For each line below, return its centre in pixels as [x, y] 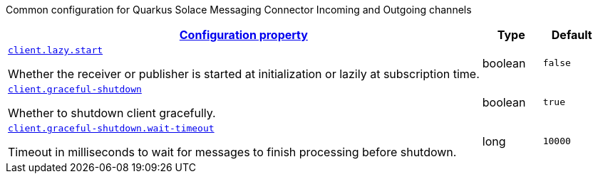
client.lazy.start [56, 50]
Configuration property [243, 35]
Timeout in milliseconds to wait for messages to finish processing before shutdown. [232, 152]
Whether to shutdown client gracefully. [112, 113]
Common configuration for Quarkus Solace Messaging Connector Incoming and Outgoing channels [239, 10]
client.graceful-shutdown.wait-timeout [111, 128]
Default [572, 35]
